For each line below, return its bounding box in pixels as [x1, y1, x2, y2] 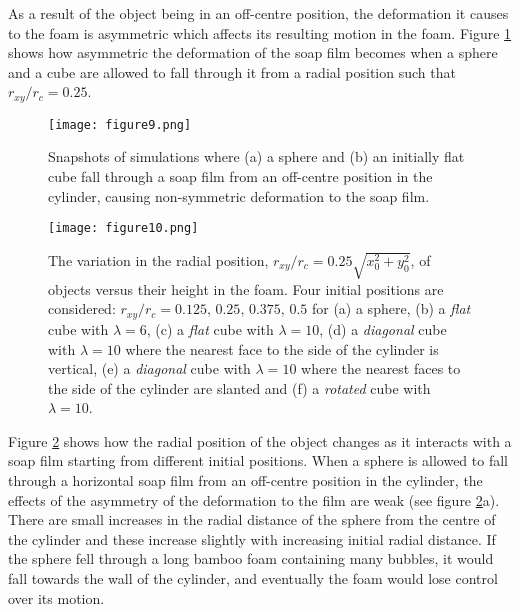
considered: [48, 298, 116, 319]
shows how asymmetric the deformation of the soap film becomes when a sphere [8, 42, 498, 63]
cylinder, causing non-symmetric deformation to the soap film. [48, 185, 430, 206]
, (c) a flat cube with [146, 318, 274, 339]
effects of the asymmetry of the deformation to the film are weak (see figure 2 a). [8, 489, 500, 510]
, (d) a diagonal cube [319, 318, 447, 339]
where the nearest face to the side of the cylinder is [125, 338, 439, 359]
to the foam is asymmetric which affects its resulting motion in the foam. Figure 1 [8, 22, 512, 43]
